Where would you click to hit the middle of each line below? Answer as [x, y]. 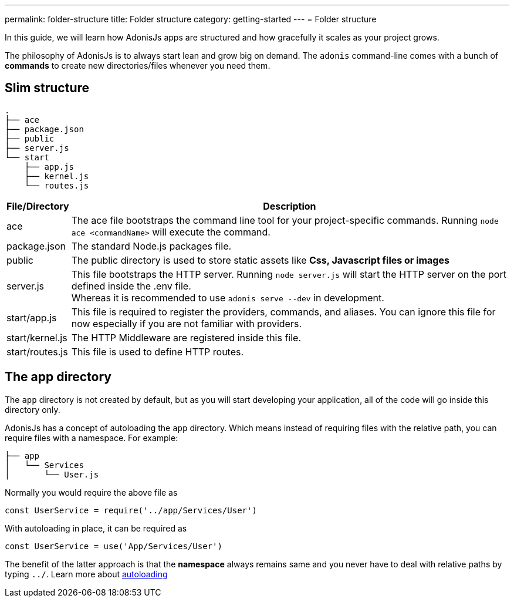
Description [290, 206]
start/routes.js [37, 352]
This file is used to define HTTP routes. [158, 352]
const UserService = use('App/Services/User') [114, 546]
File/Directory [38, 206]
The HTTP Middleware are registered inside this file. [186, 337]
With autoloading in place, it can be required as [96, 528]
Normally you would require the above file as [91, 492]
